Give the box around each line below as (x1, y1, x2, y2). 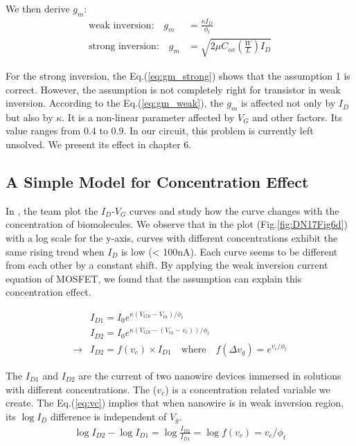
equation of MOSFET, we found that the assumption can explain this (6, 271, 302, 285)
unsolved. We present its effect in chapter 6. (6, 137, 192, 152)
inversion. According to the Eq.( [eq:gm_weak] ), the (6, 96, 224, 110)
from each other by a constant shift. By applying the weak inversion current (6, 258, 328, 272)
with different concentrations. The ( (6, 382, 157, 396)
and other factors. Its (252, 109, 342, 124)
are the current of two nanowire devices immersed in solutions (78, 368, 341, 382)
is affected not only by (241, 96, 336, 110)
